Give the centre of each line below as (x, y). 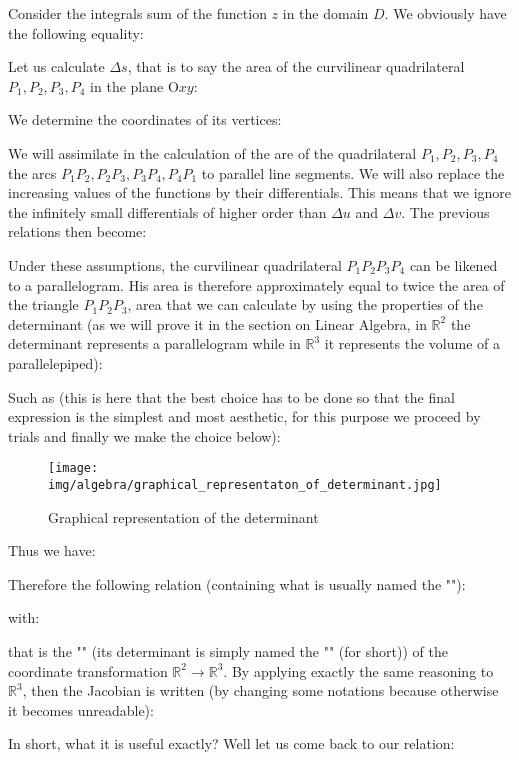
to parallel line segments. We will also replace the (353, 172)
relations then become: (77, 231)
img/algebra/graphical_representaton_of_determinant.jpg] (245, 484)
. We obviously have (445, 13)
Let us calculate (56, 66)
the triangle (43, 304)
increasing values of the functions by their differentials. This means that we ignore (260, 192)
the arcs (32, 172)
